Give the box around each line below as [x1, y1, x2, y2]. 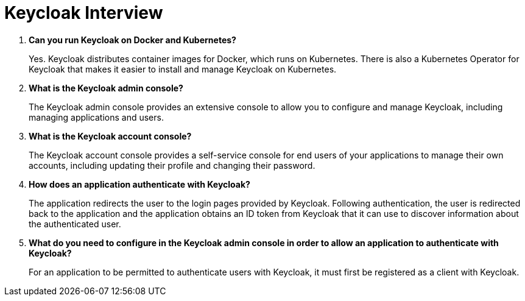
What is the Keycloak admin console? [29, 82, 183, 93]
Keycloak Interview [4, 2, 163, 23]
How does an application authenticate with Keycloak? [29, 179, 250, 189]
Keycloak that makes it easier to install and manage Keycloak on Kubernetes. [29, 63, 337, 74]
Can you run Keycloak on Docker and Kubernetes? [29, 34, 236, 45]
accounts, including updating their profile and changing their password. [29, 160, 315, 171]
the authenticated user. [29, 218, 121, 229]
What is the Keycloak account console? [29, 130, 192, 141]
